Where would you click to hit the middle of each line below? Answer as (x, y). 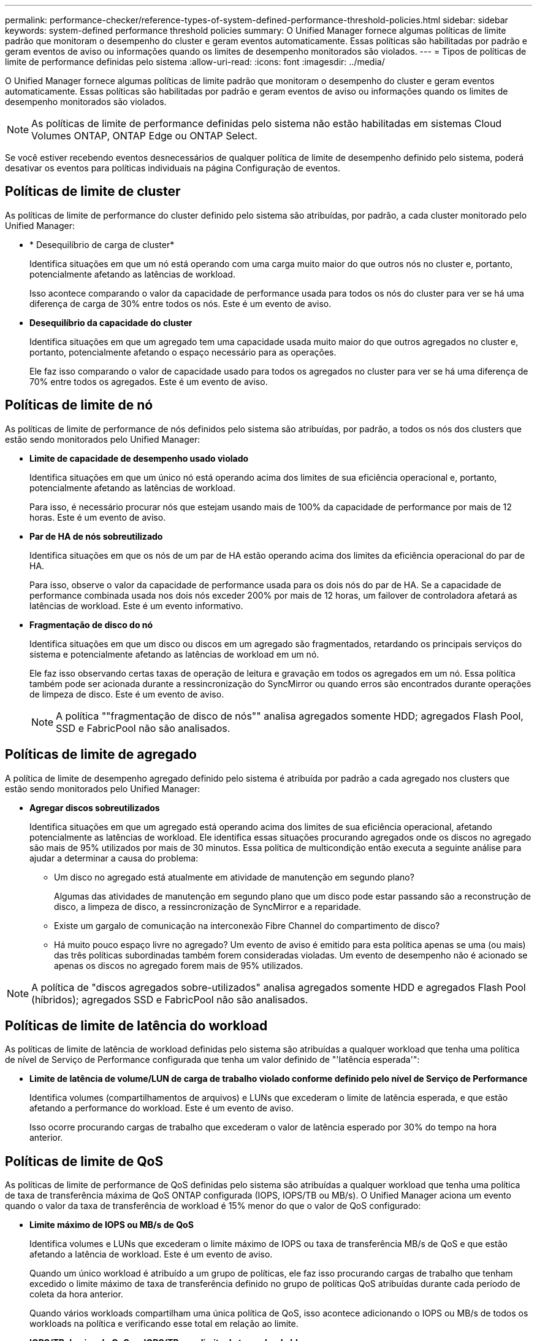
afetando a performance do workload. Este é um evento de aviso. (162, 1108)
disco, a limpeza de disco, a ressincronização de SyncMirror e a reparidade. (208, 906)
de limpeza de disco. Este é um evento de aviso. (127, 694)
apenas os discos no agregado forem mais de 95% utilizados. (179, 965)
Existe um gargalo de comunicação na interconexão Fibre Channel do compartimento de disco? (247, 925)
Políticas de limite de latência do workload (136, 1025)
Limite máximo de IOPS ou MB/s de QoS (112, 1225)
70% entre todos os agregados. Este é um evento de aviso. (149, 381)
